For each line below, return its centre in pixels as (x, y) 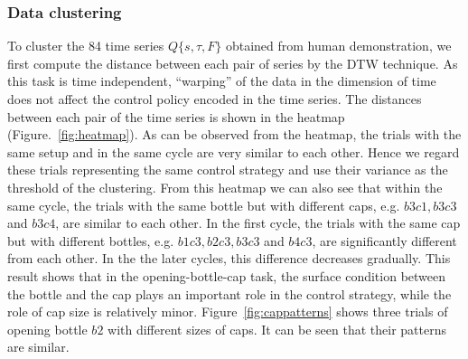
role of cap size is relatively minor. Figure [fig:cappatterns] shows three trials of (228, 312)
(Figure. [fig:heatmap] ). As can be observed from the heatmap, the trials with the (234, 134)
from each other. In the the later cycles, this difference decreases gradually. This (229, 258)
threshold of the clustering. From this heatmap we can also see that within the (225, 187)
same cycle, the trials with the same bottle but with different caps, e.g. (204, 205)
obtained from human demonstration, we (338, 46)
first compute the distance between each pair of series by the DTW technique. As (233, 63)
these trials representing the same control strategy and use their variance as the (228, 170)
